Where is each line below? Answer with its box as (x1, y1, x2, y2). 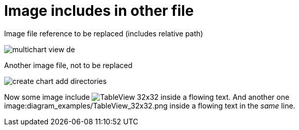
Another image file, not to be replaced (4, 60, 133, 70)
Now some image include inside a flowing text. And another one (4, 92, 290, 101)
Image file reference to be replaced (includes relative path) (4, 29, 203, 38)
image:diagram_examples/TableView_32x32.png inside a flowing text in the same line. (4, 101, 295, 110)
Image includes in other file (4, 2, 194, 19)
